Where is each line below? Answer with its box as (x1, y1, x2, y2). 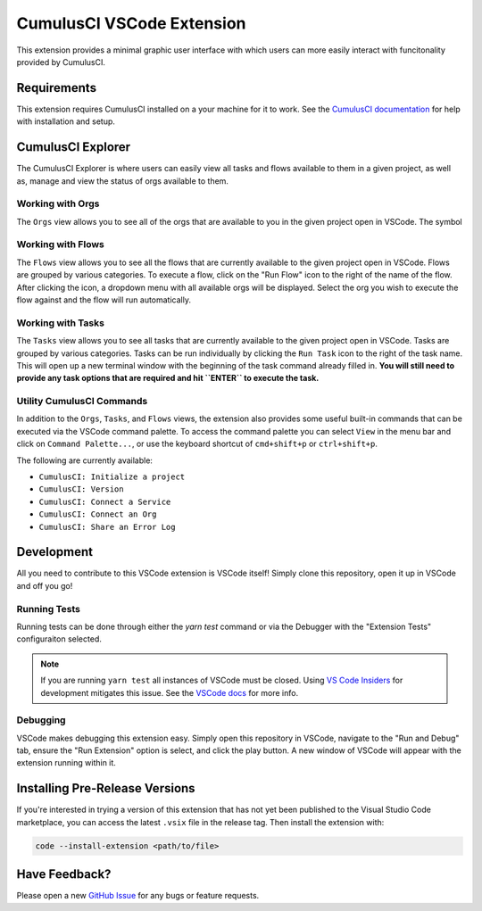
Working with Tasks (16, 317, 104, 329)
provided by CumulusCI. (16, 56, 106, 67)
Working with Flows (16, 238, 104, 251)
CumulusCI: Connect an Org (38, 509, 157, 519)
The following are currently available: (16, 455, 154, 466)
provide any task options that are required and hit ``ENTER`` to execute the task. (16, 373, 320, 384)
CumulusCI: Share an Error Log (38, 522, 176, 532)
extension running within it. (16, 758, 116, 768)
